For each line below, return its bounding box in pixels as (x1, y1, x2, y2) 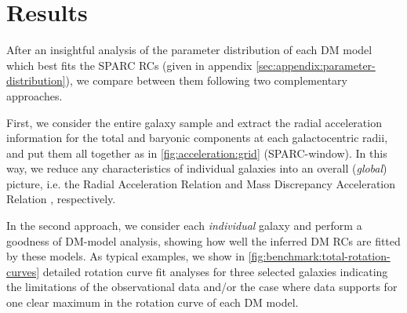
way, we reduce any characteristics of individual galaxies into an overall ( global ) (6, 160, 387, 177)
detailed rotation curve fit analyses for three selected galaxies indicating (42, 263, 388, 279)
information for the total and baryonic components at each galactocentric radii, (6, 129, 388, 146)
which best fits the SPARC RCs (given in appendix (6, 56, 253, 73)
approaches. (6, 87, 63, 104)
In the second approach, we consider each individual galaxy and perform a (6, 217, 362, 234)
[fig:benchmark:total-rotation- (248, 248, 391, 264)
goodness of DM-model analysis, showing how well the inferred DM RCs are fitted (6, 232, 401, 249)
